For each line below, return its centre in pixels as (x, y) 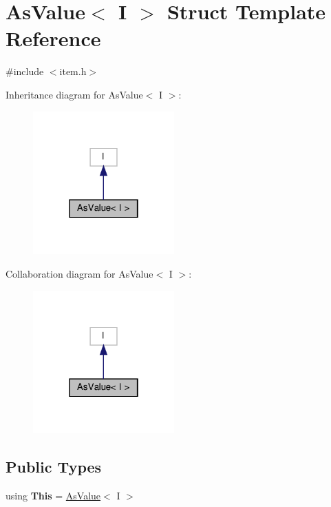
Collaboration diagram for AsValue (79, 273)
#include (25, 71)
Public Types (54, 467)
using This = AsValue (53, 496)
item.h (73, 71)
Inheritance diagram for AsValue (74, 94)
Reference (53, 38)
